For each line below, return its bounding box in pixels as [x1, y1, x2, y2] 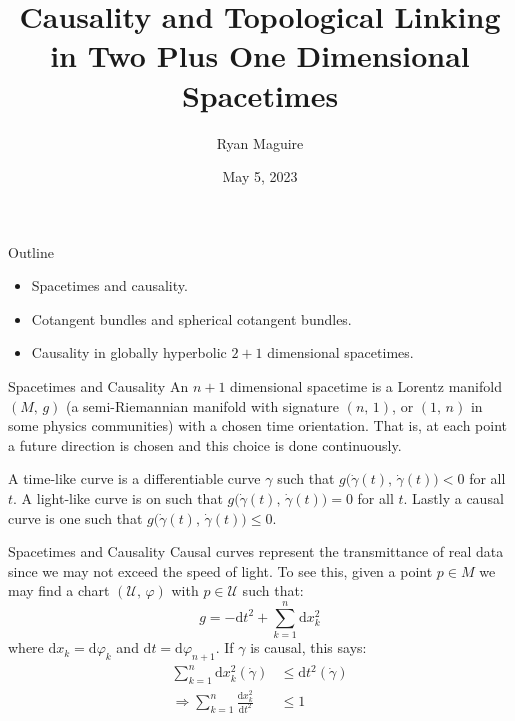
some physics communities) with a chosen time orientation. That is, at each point [8, 415, 507, 436]
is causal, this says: [250, 637, 367, 658]
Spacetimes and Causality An [8, 376, 189, 397]
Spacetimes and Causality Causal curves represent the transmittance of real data [8, 541, 504, 562]
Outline [8, 241, 54, 262]
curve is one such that [8, 507, 143, 528]
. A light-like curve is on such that [13, 488, 223, 509]
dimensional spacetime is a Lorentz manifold [230, 376, 502, 397]
